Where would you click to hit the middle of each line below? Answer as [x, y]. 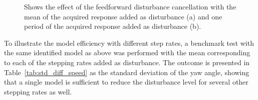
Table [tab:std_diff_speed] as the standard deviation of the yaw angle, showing [127, 72]
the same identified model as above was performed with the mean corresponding [127, 52]
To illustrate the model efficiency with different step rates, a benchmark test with [129, 43]
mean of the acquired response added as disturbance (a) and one [123, 16]
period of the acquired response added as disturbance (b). [113, 26]
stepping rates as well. [38, 91]
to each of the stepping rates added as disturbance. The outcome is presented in [127, 62]
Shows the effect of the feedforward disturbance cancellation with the [130, 6]
